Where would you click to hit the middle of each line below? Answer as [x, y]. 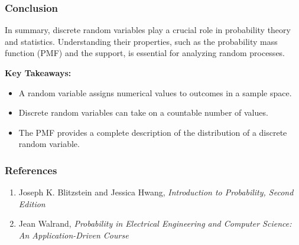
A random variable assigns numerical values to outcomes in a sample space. [155, 92]
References [31, 170]
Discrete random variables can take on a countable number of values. [143, 112]
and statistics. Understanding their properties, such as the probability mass [141, 41]
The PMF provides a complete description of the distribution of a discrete [153, 132]
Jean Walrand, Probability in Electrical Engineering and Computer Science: [155, 223]
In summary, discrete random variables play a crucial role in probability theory [148, 30]
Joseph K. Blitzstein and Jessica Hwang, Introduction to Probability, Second [156, 192]
